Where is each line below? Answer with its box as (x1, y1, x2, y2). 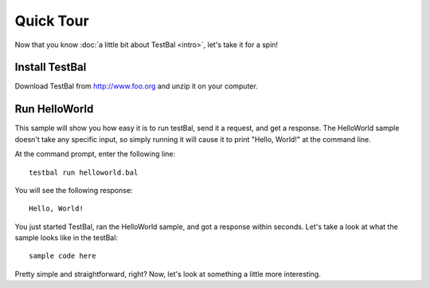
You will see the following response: (14, 185, 133, 195)
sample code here (29, 251, 96, 261)
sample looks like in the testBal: (14, 233, 119, 243)
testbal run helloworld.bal (29, 168, 139, 177)
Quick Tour (14, 12, 89, 30)
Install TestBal (14, 61, 87, 74)
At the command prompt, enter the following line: (14, 149, 175, 159)
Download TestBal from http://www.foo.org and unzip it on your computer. (14, 81, 258, 91)
